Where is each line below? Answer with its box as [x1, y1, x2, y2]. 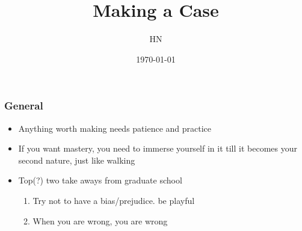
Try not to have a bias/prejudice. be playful [32, 194, 195, 206]
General [4, 98, 43, 113]
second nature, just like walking [18, 153, 135, 166]
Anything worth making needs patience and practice [18, 122, 212, 134]
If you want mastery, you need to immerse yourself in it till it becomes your [18, 142, 297, 155]
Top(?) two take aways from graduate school [18, 174, 182, 186]
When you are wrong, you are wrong [32, 214, 168, 227]
